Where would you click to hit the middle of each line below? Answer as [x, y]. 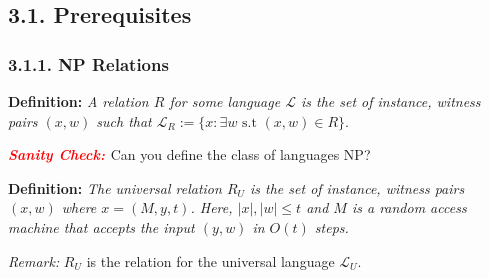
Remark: [34, 260]
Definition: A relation [78, 101]
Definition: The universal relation [115, 187]
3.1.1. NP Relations [88, 63]
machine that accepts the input [101, 226]
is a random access [409, 207]
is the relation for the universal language [210, 260]
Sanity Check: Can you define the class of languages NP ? [189, 154]
